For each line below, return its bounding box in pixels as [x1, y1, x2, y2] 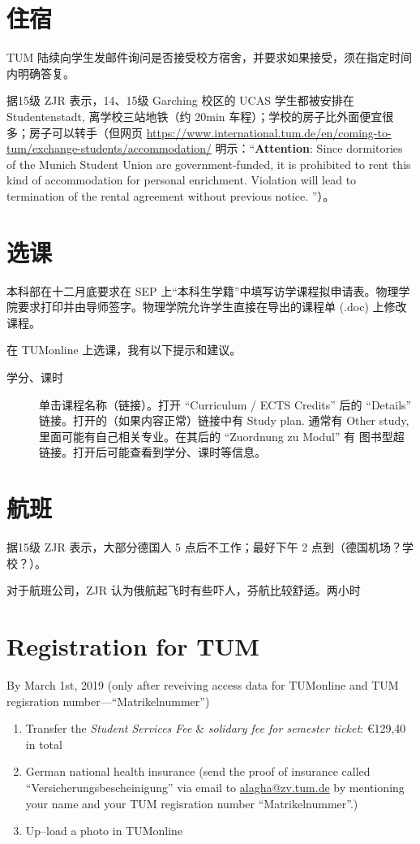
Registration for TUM [6, 630, 259, 663]
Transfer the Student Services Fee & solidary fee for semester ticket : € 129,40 [25, 720, 406, 737]
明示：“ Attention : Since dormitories [215, 140, 403, 157]
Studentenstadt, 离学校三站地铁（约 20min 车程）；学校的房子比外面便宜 [6, 107, 383, 124]
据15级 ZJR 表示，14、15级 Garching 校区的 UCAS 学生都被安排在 [6, 92, 354, 109]
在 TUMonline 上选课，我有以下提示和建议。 [6, 341, 242, 358]
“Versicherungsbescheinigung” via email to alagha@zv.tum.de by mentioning [25, 778, 405, 795]
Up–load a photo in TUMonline [25, 822, 183, 839]
